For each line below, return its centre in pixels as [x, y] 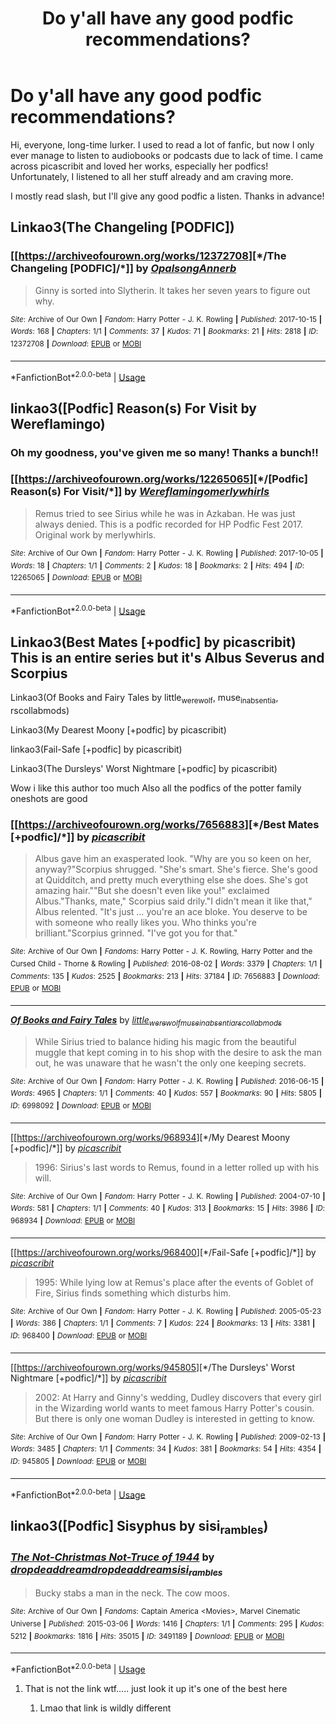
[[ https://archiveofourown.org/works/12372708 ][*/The [148, 256]
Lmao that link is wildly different [105, 1708]
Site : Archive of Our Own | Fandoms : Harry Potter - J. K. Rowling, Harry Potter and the [161, 952]
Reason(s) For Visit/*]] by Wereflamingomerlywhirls [140, 492]
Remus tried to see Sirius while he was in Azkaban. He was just [165, 513]
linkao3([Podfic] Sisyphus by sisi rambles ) [139, 1527]
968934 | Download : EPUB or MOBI [73, 1221]
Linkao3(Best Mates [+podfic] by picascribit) [153, 642]
